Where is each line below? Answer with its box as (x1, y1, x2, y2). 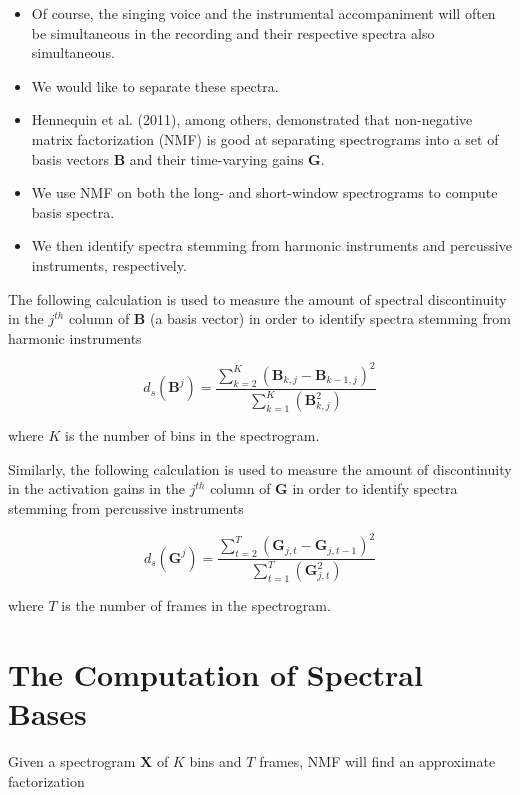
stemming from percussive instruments (8, 497, 244, 518)
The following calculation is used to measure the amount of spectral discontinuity (8, 288, 507, 309)
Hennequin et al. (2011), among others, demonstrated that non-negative (31, 109, 473, 130)
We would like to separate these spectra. (31, 75, 279, 96)
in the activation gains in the (8, 478, 186, 499)
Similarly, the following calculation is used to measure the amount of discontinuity (8, 458, 512, 479)
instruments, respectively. (31, 254, 187, 275)
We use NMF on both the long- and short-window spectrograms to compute (31, 182, 498, 203)
